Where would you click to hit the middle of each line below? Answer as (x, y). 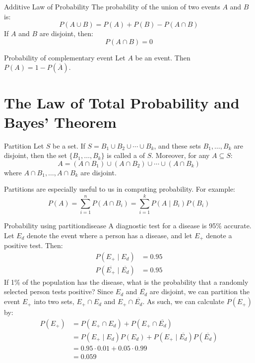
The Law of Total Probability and (122, 102)
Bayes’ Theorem (60, 122)
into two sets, (54, 301)
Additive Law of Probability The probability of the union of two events (112, 6)
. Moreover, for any (181, 155)
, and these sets (177, 145)
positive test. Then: (33, 245)
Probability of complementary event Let (65, 57)
